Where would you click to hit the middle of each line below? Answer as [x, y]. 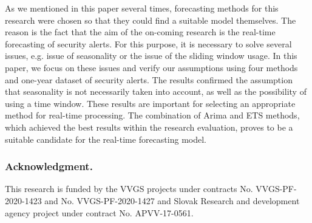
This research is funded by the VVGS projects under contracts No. [129, 189]
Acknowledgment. [49, 166]
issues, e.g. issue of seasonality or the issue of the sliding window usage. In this [151, 56]
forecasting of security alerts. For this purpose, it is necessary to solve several [148, 43]
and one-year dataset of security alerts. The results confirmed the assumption [149, 79]
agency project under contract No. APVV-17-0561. [99, 212]
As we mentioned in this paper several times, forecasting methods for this [142, 8]
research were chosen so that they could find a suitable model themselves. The [151, 20]
